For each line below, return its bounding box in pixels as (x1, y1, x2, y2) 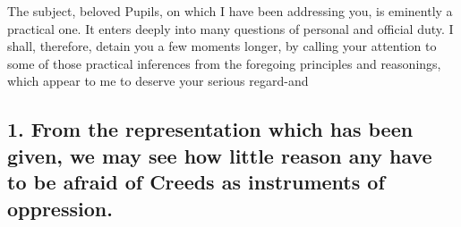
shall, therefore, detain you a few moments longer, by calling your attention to (7, 37, 437, 55)
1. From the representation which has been (7, 115, 414, 143)
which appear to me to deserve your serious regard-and (7, 71, 309, 90)
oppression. (7, 194, 113, 222)
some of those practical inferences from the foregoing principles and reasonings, (7, 54, 441, 72)
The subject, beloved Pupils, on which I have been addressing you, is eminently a (7, 2, 453, 20)
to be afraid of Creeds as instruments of (7, 168, 385, 196)
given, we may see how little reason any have (7, 141, 432, 169)
